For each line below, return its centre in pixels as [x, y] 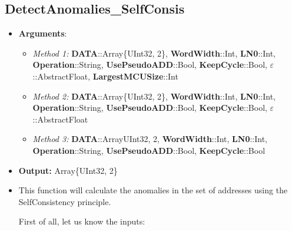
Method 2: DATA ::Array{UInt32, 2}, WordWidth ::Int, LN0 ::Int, [154, 96]
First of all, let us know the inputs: [82, 221]
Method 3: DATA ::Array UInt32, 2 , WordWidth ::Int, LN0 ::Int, [150, 139]
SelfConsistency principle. [65, 201]
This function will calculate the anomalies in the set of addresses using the [153, 190]
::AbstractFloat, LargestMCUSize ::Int [105, 76]
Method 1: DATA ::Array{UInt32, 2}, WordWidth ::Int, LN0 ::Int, [154, 53]
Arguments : [43, 33]
